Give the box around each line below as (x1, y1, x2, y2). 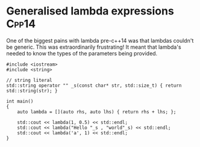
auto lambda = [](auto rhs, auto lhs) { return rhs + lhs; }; (17, 108, 177, 115)
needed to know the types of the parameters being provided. (6, 49, 158, 57)
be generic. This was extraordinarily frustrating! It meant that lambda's (6, 43, 182, 51)
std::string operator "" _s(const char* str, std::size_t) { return (6, 83, 182, 89)
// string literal (6, 77, 52, 83)
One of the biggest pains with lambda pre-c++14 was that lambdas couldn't (6, 37, 194, 44)
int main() (6, 98, 34, 104)
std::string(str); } (6, 87, 58, 94)
